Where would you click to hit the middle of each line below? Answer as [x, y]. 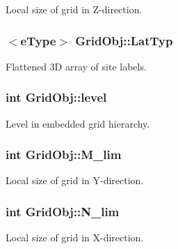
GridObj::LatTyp [124, 40]
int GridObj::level [56, 97]
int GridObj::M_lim [64, 154]
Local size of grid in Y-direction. [75, 180]
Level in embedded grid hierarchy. [78, 123]
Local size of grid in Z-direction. [74, 9]
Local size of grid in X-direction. [75, 237]
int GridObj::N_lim [63, 211]
